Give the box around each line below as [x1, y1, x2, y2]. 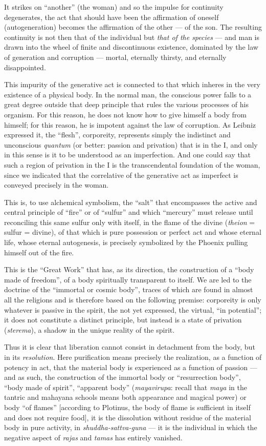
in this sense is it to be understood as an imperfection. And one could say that [4, 149, 251, 160]
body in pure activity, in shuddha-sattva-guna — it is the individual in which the [4, 422, 257, 433]
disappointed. [4, 62, 46, 72]
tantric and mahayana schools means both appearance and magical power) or [4, 392, 247, 402]
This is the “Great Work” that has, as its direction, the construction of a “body [4, 264, 254, 275]
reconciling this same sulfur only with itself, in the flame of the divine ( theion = [4, 216, 255, 227]
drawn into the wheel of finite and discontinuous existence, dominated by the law [4, 42, 258, 52]
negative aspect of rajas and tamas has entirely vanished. [4, 432, 183, 442]
